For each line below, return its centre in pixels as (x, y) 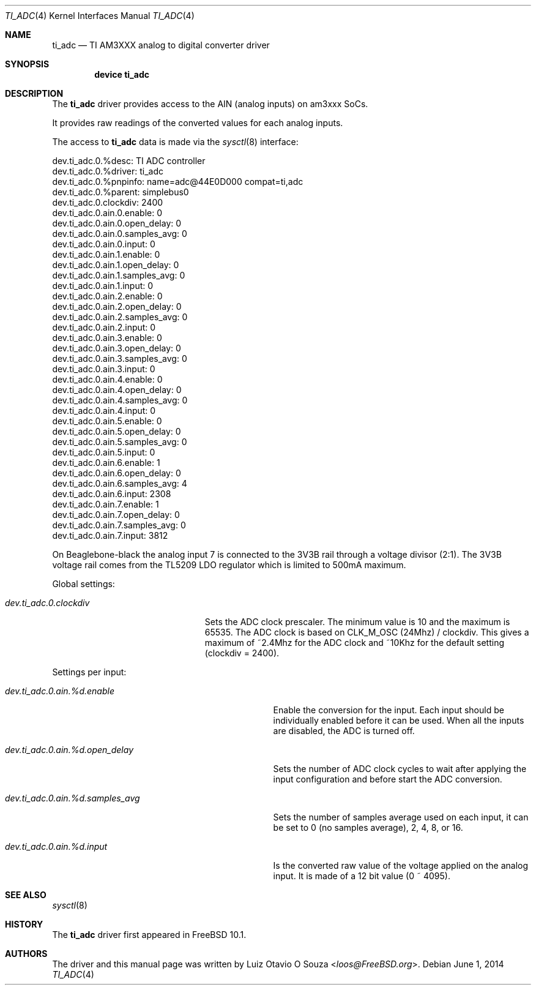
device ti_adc (122, 74)
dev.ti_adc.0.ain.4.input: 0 (104, 411)
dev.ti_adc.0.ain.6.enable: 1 (106, 463)
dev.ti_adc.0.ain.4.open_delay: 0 (117, 390)
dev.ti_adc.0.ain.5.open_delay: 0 (117, 431)
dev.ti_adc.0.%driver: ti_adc (108, 171)
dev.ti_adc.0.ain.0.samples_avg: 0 (120, 234)
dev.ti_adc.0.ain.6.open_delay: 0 (117, 473)
